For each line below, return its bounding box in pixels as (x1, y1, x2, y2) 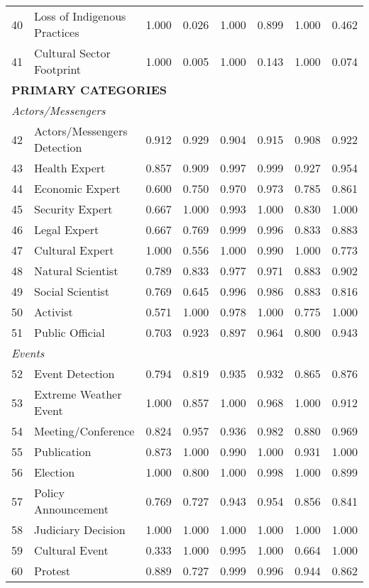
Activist (34, 304, 73, 320)
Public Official (34, 324, 105, 340)
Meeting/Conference (34, 423, 135, 439)
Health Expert (34, 160, 106, 176)
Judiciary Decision (34, 521, 126, 538)
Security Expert (34, 201, 113, 217)
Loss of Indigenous (34, 8, 126, 24)
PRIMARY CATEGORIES (11, 82, 167, 98)
